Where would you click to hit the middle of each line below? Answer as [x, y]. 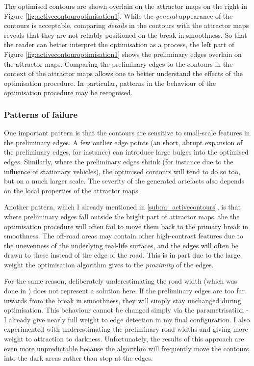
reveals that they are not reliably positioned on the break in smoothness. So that [126, 35]
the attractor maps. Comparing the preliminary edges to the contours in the [118, 64]
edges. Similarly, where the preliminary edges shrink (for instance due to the [119, 161]
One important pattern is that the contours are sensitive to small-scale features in [127, 133]
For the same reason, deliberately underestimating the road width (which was [121, 281]
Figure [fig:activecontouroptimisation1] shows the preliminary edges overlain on [123, 54]
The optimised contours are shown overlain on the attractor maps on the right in [126, 6]
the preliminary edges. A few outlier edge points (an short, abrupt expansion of [123, 142]
